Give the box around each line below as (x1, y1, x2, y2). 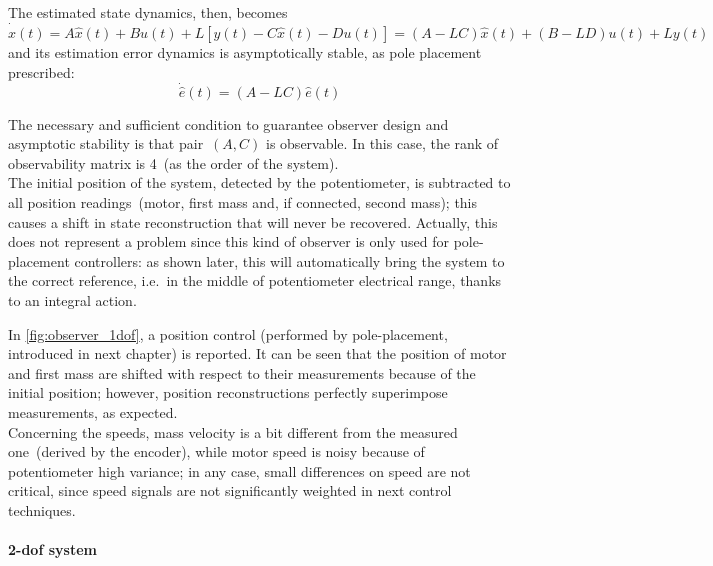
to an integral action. (8, 290, 137, 310)
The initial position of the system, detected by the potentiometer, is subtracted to (8, 172, 511, 193)
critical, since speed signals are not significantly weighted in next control (8, 480, 452, 501)
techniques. (8, 499, 76, 520)
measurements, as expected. (8, 401, 178, 422)
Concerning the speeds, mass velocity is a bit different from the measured (8, 421, 458, 442)
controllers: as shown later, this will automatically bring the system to (74, 250, 505, 271)
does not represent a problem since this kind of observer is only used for (8, 231, 449, 252)
